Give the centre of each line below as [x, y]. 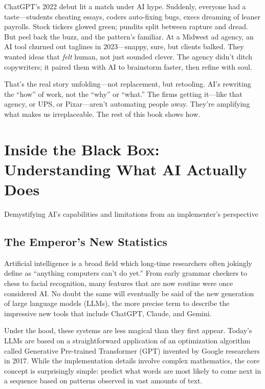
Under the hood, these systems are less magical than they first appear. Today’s [128, 330]
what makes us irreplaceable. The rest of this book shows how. [102, 114]
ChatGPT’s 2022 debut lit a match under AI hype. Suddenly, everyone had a [125, 6]
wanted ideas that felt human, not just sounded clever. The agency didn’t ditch [128, 56]
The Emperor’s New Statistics [86, 242]
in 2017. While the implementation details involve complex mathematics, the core [132, 361]
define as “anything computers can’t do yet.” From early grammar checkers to [126, 273]
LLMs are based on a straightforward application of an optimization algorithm [127, 340]
